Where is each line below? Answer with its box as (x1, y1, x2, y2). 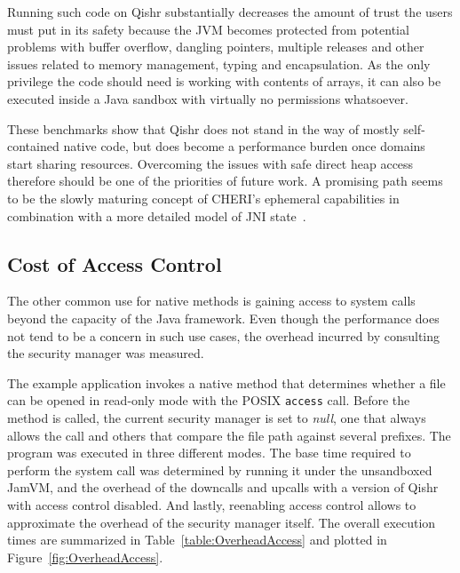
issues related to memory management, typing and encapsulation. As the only (7, 54, 431, 73)
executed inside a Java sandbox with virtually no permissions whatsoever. (7, 89, 408, 107)
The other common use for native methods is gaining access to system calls (7, 291, 416, 310)
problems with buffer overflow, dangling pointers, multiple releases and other (7, 37, 424, 56)
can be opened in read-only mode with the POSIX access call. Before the (7, 391, 410, 410)
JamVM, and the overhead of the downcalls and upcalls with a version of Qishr (7, 478, 439, 497)
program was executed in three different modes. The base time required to (7, 443, 411, 462)
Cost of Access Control (7, 250, 222, 277)
